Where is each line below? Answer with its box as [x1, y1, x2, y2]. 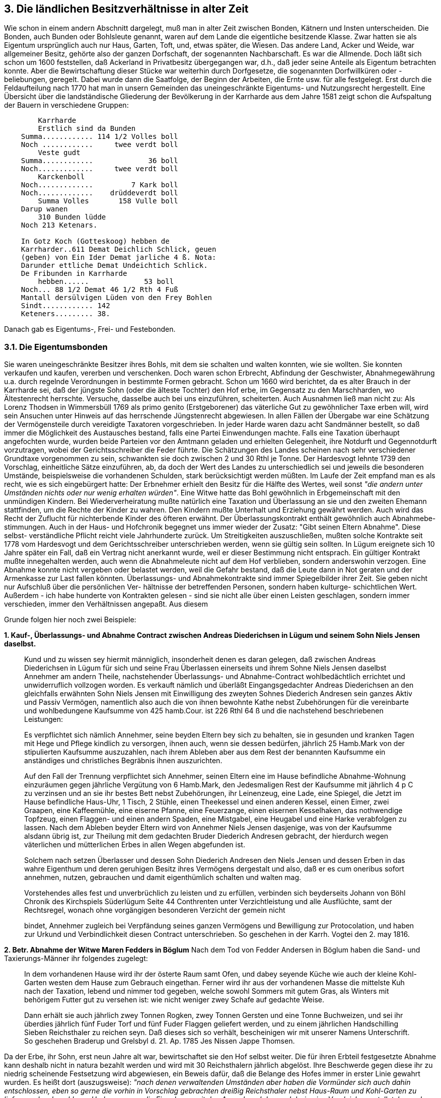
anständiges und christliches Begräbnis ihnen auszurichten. [24, 756, 223, 765]
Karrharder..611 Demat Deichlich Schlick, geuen [21, 245, 216, 254]
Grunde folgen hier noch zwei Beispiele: [4, 615, 136, 624]
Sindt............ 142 [21, 302, 110, 310]
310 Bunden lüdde [38, 213, 106, 222]
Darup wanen [21, 205, 68, 213]
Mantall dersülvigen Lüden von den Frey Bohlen [21, 294, 212, 302]
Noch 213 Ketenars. [21, 221, 98, 230]
